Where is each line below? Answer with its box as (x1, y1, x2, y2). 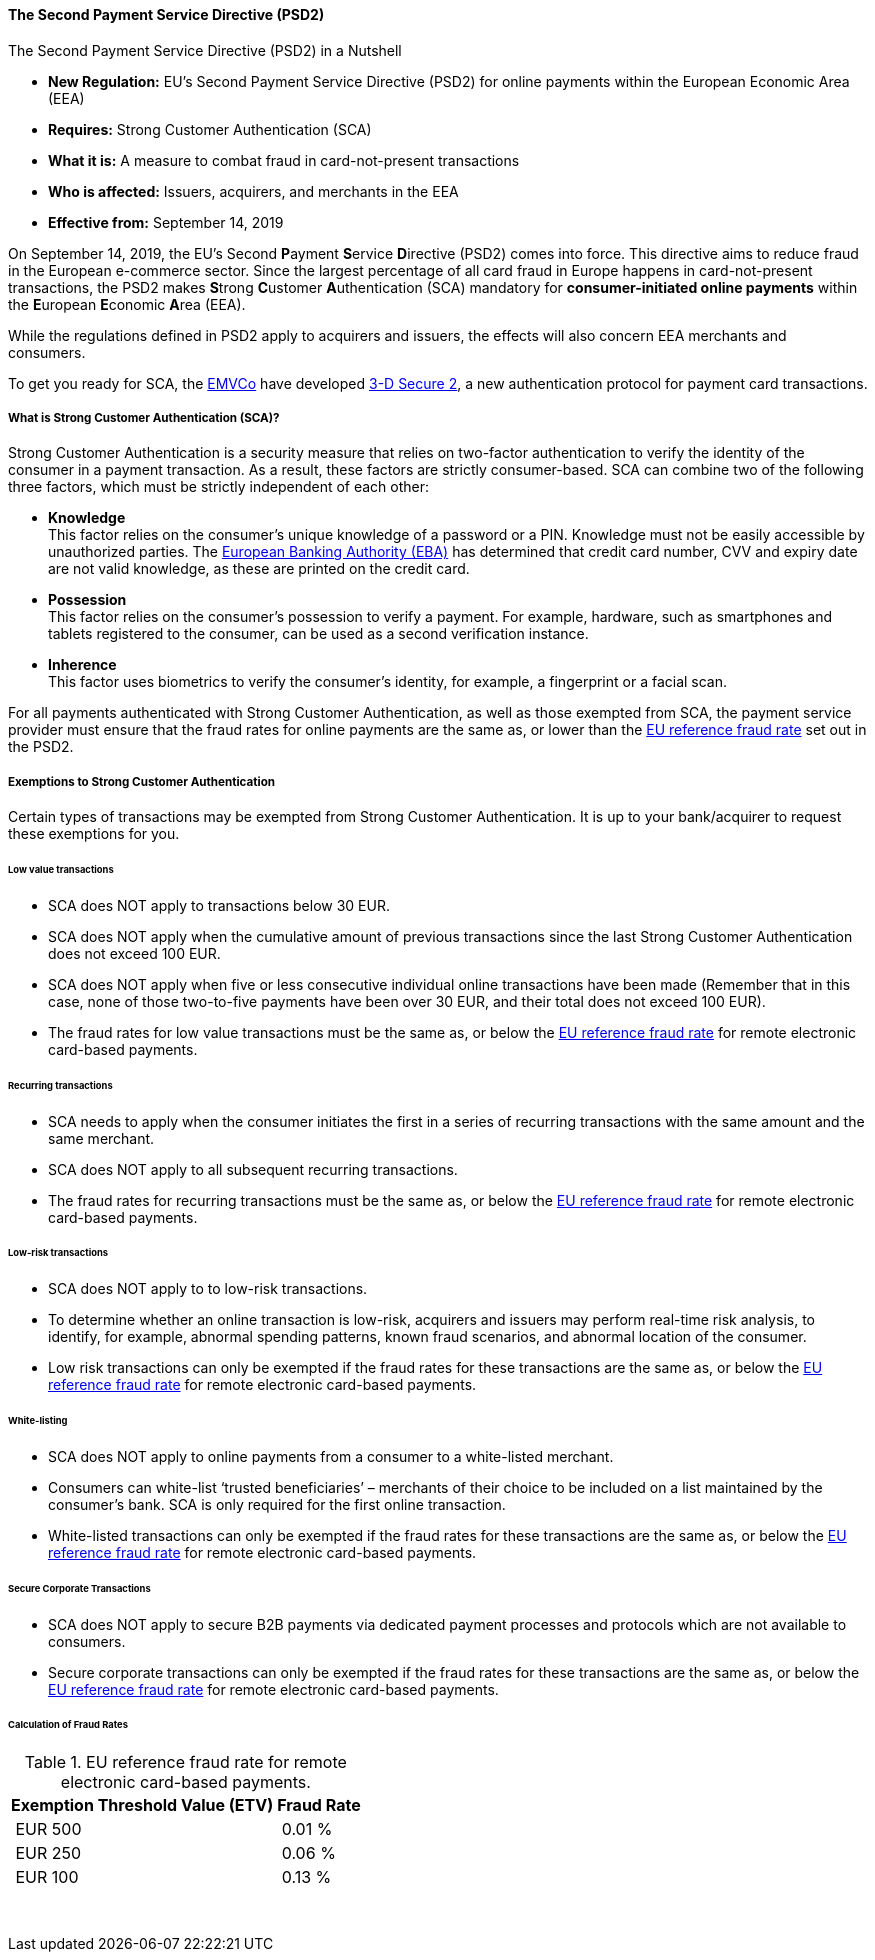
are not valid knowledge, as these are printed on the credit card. (48, 560, 470, 578)
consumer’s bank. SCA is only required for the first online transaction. (48, 1495, 506, 1513)
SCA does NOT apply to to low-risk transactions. (48, 1280, 368, 1298)
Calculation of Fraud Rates (8, 1719, 128, 1731)
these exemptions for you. (8, 825, 180, 843)
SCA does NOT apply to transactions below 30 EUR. (48, 896, 390, 914)
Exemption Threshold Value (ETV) (11, 1795, 274, 1816)
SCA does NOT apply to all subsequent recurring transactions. (48, 1160, 458, 1178)
